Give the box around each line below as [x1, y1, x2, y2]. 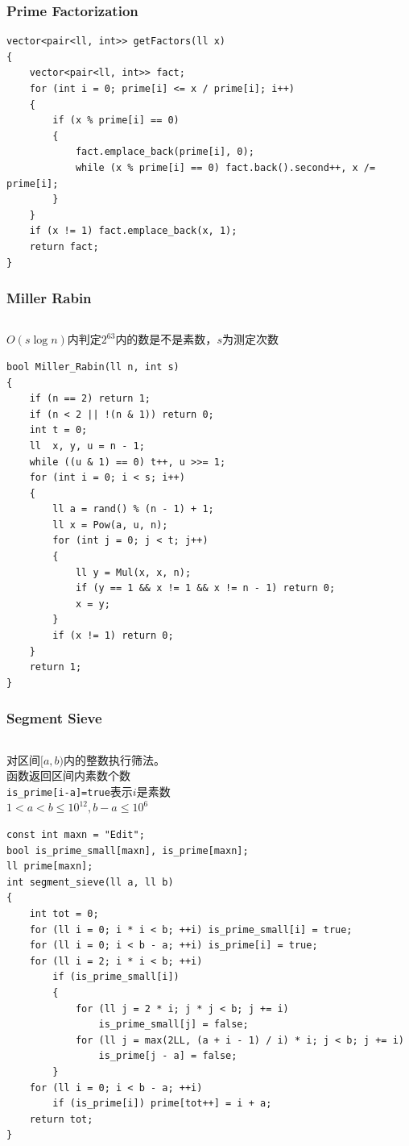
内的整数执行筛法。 [64, 751, 166, 768]
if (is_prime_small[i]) [52, 971, 180, 983]
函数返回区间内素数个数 [6, 767, 130, 784]
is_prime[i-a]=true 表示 [6, 782, 133, 799]
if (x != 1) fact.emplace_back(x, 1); [29, 225, 238, 237]
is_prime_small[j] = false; [98, 1019, 249, 1031]
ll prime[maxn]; [6, 861, 93, 873]
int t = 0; [29, 424, 88, 436]
